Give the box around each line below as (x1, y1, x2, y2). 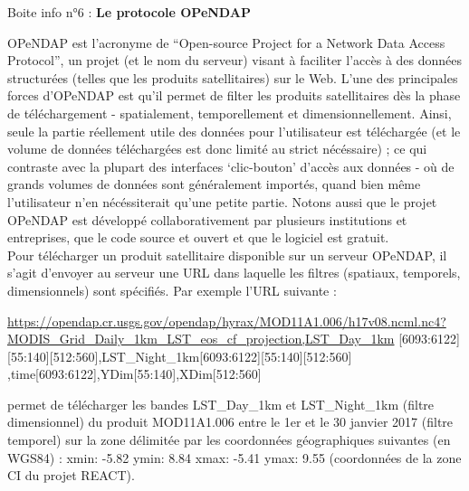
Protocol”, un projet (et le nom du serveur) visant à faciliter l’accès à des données (7, 51, 463, 70)
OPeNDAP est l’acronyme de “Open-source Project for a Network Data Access (7, 33, 445, 52)
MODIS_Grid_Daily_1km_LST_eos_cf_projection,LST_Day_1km (7, 329, 395, 348)
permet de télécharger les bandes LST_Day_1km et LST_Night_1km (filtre (7, 394, 435, 413)
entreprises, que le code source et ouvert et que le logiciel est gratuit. (7, 228, 389, 247)
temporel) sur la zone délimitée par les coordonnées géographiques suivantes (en (7, 430, 451, 449)
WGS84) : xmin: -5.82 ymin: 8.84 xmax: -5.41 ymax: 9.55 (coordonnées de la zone (7, 448, 462, 467)
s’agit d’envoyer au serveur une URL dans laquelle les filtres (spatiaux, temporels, (7, 263, 461, 282)
